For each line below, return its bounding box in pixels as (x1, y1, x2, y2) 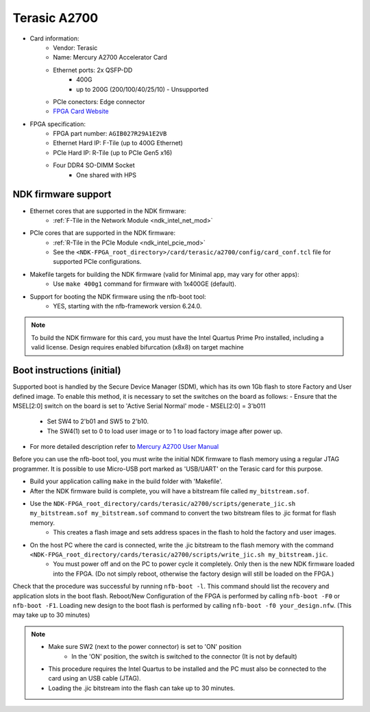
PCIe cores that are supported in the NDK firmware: (29, 229, 176, 237)
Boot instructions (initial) (12, 365, 121, 376)
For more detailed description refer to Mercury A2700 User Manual (29, 443, 219, 451)
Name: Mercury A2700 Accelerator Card (53, 53, 167, 62)
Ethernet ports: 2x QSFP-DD (53, 66, 133, 74)
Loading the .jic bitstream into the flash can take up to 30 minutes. (48, 684, 236, 692)
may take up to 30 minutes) (12, 611, 90, 619)
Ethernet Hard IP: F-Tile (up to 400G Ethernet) (53, 139, 183, 147)
